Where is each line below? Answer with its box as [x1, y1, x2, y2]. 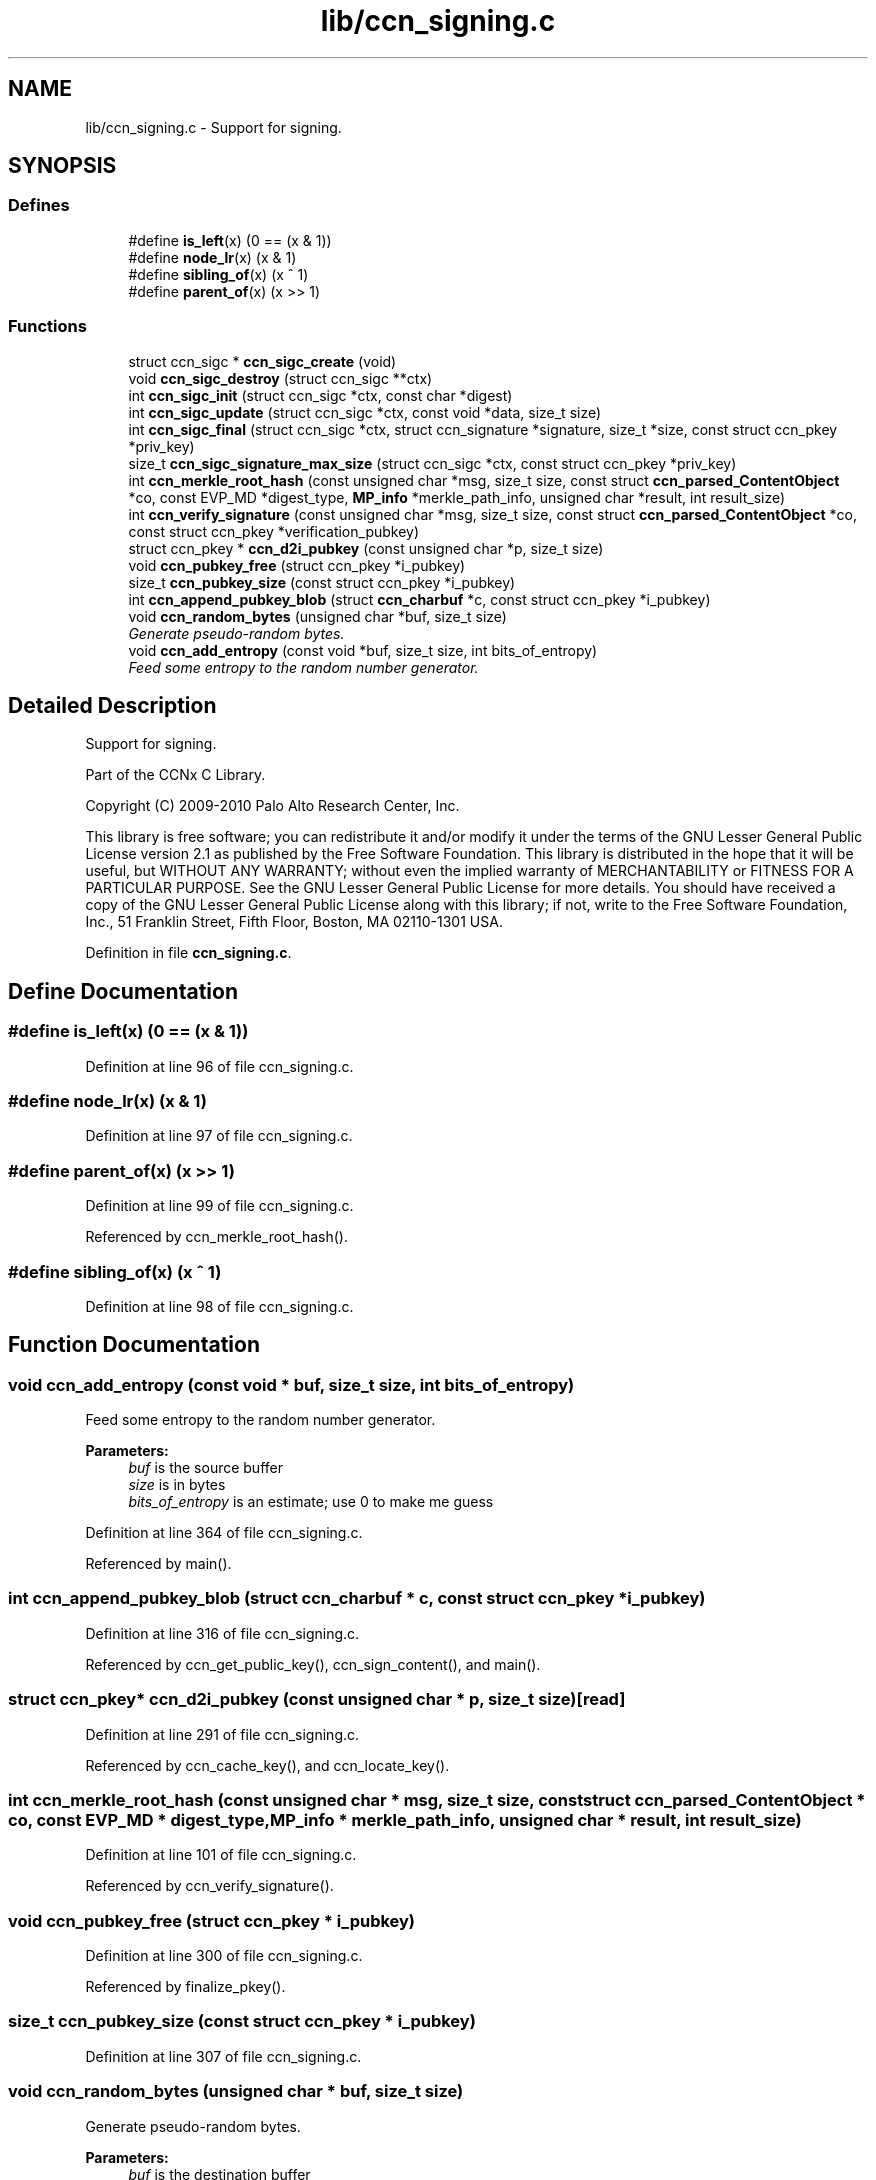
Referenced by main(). [85, 1555, 232, 1573]
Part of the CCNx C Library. [85, 766, 266, 784]
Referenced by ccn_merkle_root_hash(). [85, 1228, 348, 1246]
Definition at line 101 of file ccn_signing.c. [85, 1846, 357, 1864]
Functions [8, 316, 87, 337]
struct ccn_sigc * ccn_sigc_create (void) [128, 352, 397, 370]
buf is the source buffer [128, 1459, 283, 1477]
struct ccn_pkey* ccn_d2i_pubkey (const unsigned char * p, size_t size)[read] [8, 1689, 626, 1710]
